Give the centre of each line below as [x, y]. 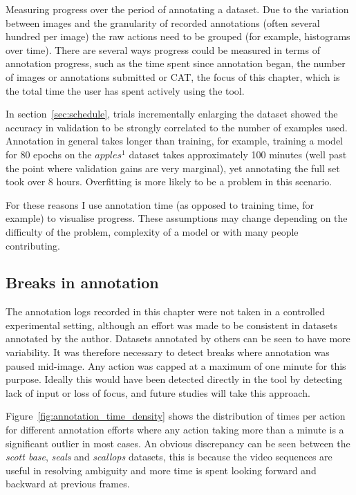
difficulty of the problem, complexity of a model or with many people [152, 231]
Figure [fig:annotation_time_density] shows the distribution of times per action [176, 416]
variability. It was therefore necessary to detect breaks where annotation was [168, 352]
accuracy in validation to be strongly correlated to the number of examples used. [177, 127]
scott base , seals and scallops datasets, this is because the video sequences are [169, 457]
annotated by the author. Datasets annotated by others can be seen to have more [178, 338]
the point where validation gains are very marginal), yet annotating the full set [173, 168]
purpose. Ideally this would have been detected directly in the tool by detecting [174, 379]
